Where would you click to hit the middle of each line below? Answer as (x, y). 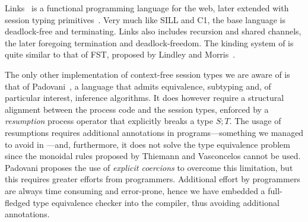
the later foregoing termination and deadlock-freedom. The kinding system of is (149, 42)
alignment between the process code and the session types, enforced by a (137, 109)
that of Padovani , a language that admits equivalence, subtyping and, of (138, 86)
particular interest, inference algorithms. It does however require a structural (145, 98)
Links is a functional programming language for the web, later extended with (147, 8)
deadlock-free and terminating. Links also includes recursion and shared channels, (153, 31)
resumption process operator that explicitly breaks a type (109, 121)
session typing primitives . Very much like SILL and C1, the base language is (145, 19)
